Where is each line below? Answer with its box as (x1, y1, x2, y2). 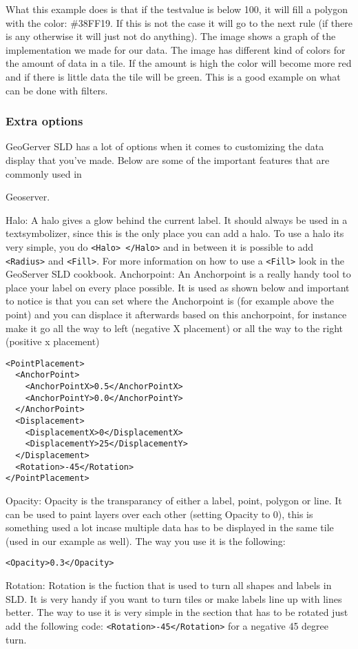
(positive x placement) (6, 334, 100, 349)
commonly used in (6, 166, 82, 181)
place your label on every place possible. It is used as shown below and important (6, 280, 350, 294)
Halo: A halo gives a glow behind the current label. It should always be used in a (6, 212, 348, 227)
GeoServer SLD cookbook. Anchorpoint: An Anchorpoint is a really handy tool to (6, 267, 351, 281)
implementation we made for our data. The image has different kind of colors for (6, 42, 346, 56)
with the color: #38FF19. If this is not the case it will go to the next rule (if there (6, 15, 352, 30)
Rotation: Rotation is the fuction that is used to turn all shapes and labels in (6, 578, 332, 593)
